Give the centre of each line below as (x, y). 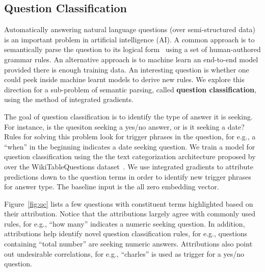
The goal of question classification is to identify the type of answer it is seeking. (128, 116)
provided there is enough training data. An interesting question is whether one (127, 69)
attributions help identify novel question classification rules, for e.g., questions (126, 233)
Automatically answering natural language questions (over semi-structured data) (130, 29)
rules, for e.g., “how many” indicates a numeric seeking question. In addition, (125, 223)
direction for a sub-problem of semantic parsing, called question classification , (130, 89)
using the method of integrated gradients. (69, 99)
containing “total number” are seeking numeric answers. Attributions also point (128, 244)
